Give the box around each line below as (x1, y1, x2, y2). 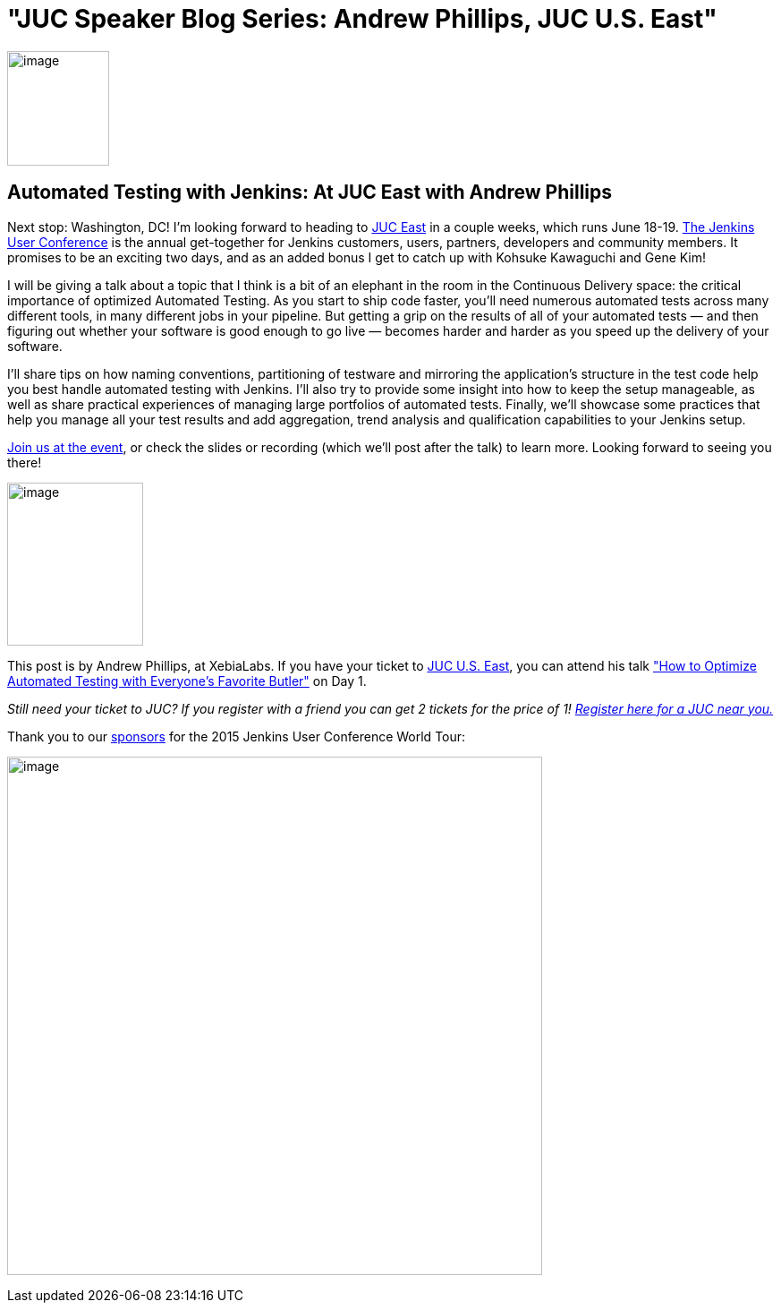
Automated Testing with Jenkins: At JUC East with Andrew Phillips (7, 181, 613, 204)
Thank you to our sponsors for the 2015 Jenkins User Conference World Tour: (7, 728, 466, 744)
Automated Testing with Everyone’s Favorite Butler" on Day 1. (7, 672, 367, 689)
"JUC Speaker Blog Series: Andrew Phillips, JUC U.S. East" (7, 4, 717, 34)
